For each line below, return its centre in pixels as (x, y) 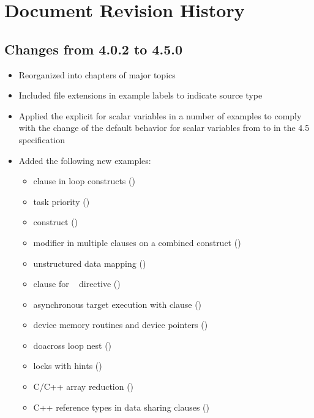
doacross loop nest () (73, 345)
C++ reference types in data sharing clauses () (121, 407)
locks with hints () (68, 366)
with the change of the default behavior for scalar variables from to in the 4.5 (164, 128)
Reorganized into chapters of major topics (97, 74)
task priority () (62, 201)
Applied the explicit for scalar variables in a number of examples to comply (160, 115)
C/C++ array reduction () (84, 386)
